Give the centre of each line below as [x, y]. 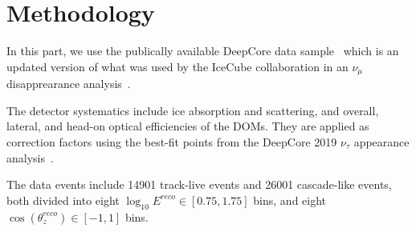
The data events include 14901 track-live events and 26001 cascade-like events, [199, 184]
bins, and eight [290, 200]
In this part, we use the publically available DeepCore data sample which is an [203, 51]
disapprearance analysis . [69, 84]
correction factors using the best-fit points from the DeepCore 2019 [172, 141]
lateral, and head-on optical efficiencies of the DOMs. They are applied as [188, 126]
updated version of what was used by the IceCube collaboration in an [177, 66]
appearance [381, 141]
